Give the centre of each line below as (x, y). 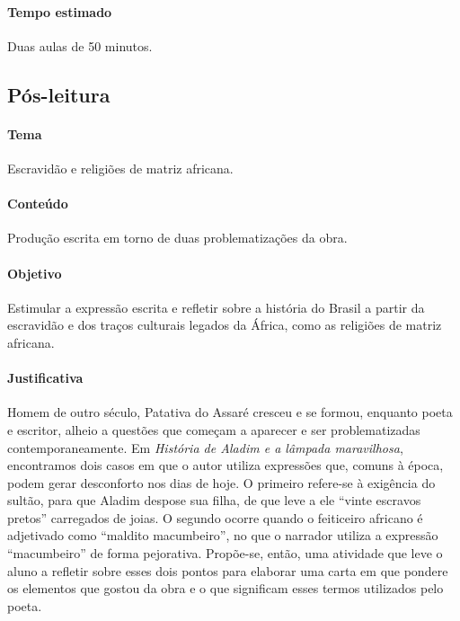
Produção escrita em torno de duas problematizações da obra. (177, 238)
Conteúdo (38, 204)
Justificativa (45, 378)
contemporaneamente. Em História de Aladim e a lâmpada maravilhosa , (205, 447)
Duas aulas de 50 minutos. (80, 45)
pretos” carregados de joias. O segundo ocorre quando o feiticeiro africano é (215, 517)
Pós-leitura (59, 94)
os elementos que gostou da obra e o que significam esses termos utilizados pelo (226, 588)
